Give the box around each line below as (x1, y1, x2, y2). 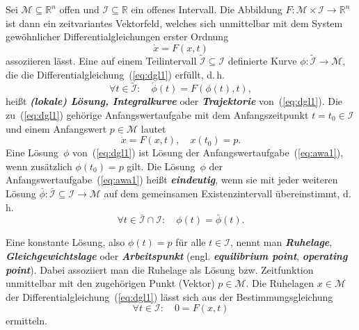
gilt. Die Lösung (127, 158, 196, 173)
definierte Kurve (228, 53, 297, 67)
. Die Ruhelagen (246, 276, 314, 290)
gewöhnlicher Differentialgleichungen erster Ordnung (6, 29, 229, 44)
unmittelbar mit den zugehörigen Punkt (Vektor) (6, 276, 215, 290)
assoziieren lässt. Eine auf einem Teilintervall (6, 53, 197, 67)
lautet (141, 121, 166, 135)
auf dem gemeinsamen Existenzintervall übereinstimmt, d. (104, 185, 351, 200)
